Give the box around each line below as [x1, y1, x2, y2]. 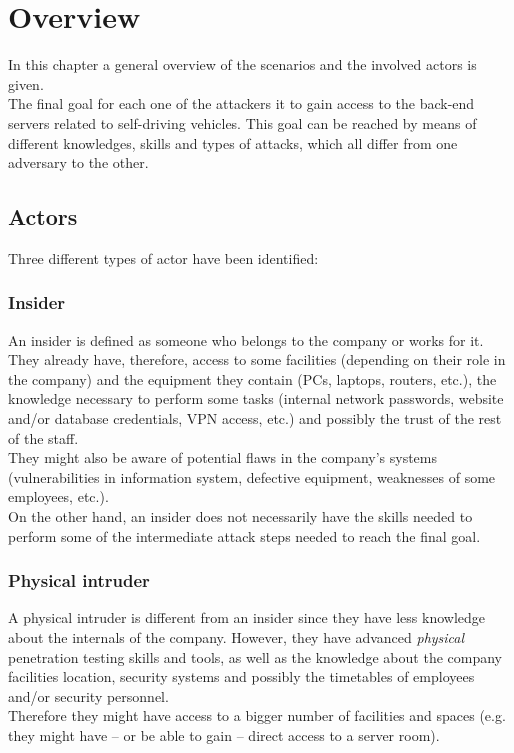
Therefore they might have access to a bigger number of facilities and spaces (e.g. [8, 705, 506, 726]
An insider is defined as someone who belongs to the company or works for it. [8, 329, 484, 350]
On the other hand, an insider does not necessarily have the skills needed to [8, 506, 473, 527]
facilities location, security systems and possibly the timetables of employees [8, 666, 475, 687]
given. [8, 73, 44, 94]
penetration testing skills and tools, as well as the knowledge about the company [8, 646, 502, 667]
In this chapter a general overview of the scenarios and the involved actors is [8, 54, 477, 75]
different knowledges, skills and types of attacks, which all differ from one [8, 132, 458, 153]
